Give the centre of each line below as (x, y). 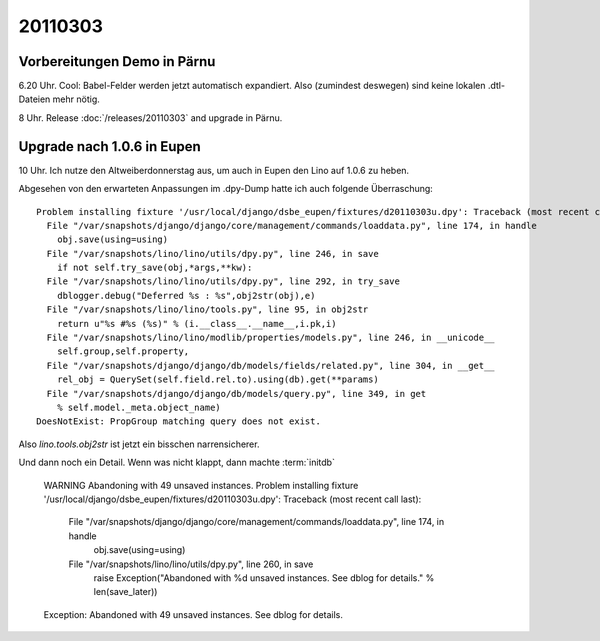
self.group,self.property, (123, 351)
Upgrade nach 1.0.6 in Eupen (110, 146)
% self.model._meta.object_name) (139, 407)
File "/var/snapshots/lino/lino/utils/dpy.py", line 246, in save (212, 253)
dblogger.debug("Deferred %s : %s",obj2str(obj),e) (186, 295)
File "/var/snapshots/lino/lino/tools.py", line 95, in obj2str (207, 309)
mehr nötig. (76, 99)
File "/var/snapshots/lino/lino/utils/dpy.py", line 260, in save (191, 564)
